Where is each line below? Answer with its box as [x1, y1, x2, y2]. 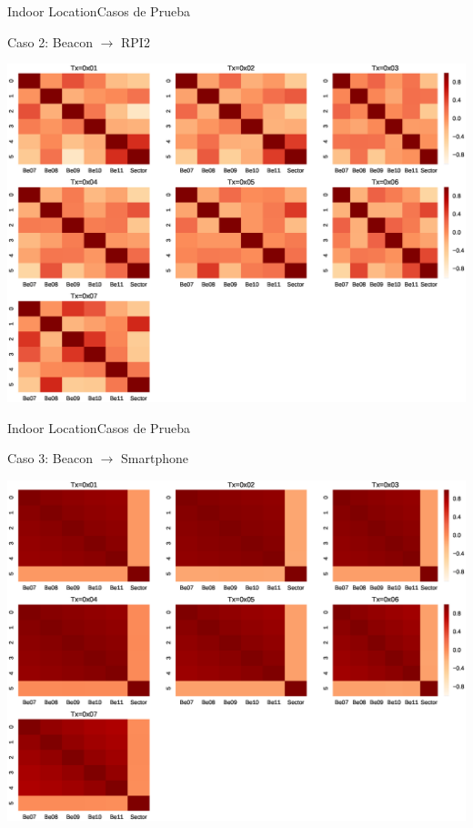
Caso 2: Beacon [7, 32, 93, 51]
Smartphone [121, 449, 188, 468]
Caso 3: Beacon [7, 449, 93, 468]
